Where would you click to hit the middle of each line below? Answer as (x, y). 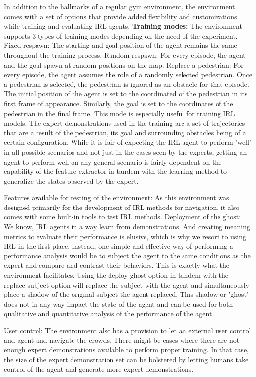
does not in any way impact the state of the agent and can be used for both (119, 304)
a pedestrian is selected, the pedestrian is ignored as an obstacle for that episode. (127, 84)
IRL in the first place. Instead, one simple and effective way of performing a (119, 246)
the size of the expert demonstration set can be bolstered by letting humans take (126, 359)
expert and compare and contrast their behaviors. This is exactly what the (117, 265)
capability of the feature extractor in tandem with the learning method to (116, 171)
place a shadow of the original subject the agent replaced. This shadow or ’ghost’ (126, 294)
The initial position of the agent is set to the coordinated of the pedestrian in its (126, 94)
